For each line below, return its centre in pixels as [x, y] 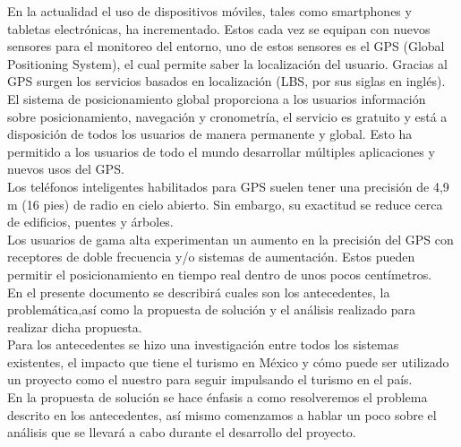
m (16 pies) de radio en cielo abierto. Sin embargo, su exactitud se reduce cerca [225, 204]
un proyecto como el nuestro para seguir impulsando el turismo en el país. [210, 379]
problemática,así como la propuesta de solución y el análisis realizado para [211, 309]
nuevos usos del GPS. [66, 169]
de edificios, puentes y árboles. [90, 222]
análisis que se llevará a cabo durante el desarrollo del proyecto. [182, 432]
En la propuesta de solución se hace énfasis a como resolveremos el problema [218, 397]
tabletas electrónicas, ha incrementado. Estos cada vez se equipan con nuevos [219, 28]
